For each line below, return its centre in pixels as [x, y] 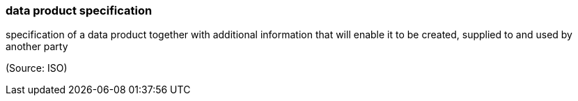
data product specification [79, 10]
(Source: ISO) [37, 68]
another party [37, 47]
